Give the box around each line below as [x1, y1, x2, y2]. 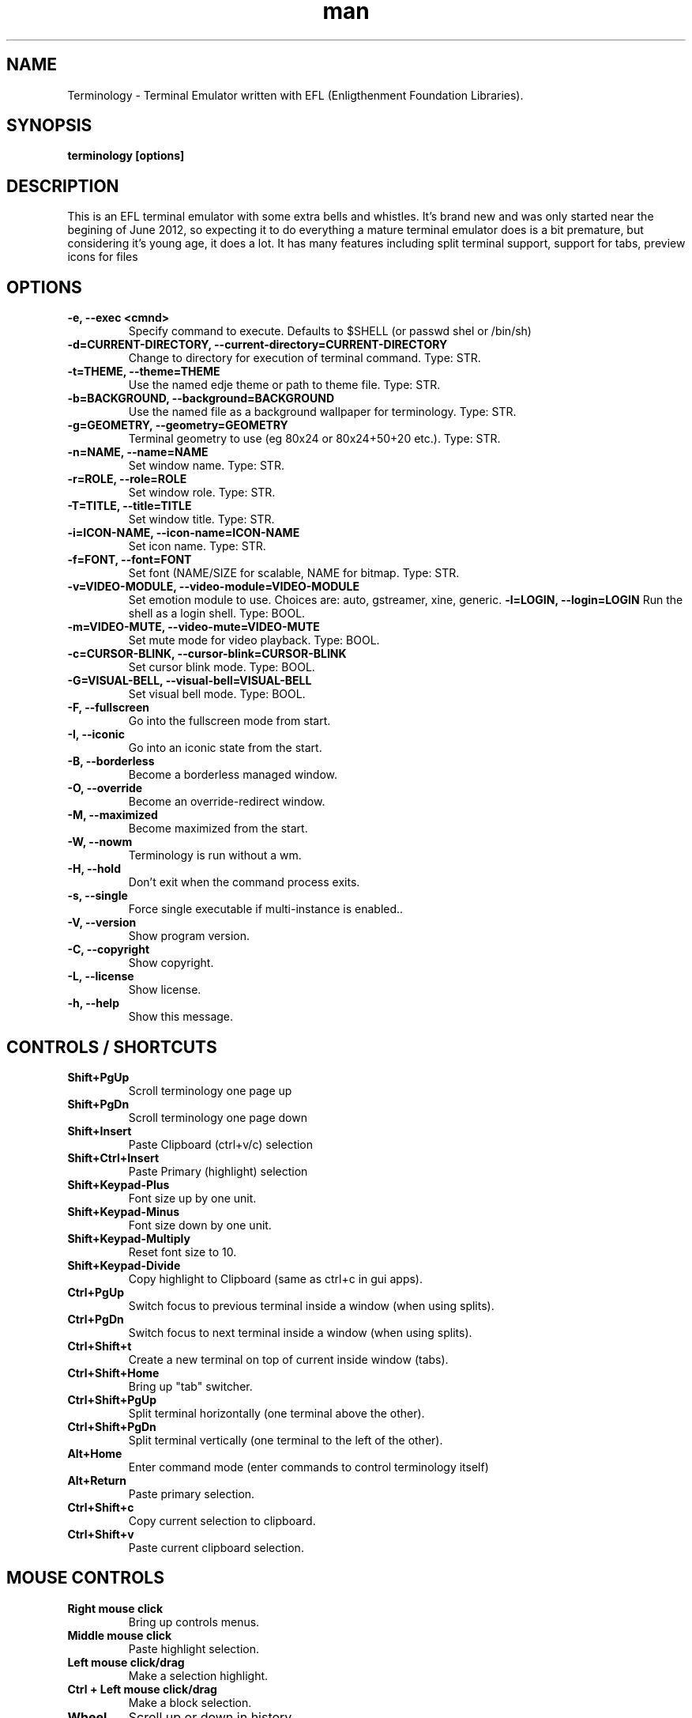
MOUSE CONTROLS [6, 1568, 164, 1588]
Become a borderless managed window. [128, 768, 337, 782]
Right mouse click [67, 1601, 164, 1615]
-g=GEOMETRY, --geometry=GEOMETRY [67, 418, 288, 432]
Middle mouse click [67, 1628, 172, 1642]
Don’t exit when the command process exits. [128, 875, 360, 889]
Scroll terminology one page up [128, 1083, 292, 1097]
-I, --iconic [67, 727, 125, 742]
